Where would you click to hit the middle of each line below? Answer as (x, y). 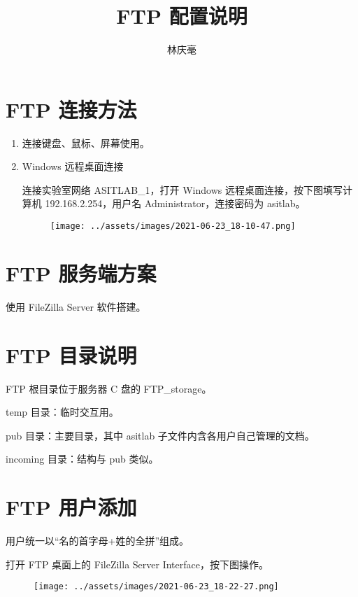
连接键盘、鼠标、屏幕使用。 (86, 142)
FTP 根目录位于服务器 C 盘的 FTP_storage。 (109, 388)
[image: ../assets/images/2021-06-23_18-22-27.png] (156, 587)
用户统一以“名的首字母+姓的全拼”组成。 (98, 541)
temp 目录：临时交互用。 (62, 412)
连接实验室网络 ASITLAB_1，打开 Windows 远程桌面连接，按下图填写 (182, 189)
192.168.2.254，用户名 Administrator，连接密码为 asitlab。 (175, 203)
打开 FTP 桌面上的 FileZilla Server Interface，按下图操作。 (137, 564)
